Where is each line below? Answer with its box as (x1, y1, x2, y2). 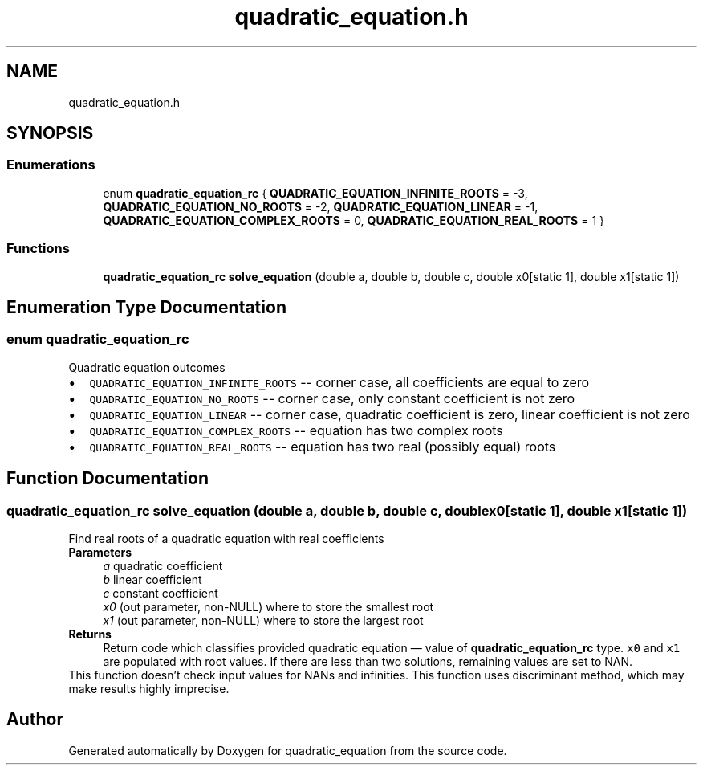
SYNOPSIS (6, 123, 94, 144)
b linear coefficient (103, 573, 202, 586)
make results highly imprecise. (68, 682, 230, 696)
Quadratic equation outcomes (68, 360, 226, 374)
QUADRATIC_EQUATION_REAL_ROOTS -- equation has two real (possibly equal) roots (89, 438, 556, 455)
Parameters (68, 545, 132, 559)
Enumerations (6, 157, 95, 173)
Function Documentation (6, 468, 209, 489)
